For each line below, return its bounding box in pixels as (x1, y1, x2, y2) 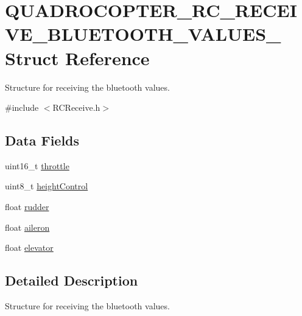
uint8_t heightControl (5, 180, 88, 192)
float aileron (5, 220, 50, 233)
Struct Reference (5, 45, 150, 70)
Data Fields (5, 131, 80, 150)
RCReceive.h (52, 101, 100, 114)
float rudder (5, 200, 49, 213)
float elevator (5, 241, 54, 254)
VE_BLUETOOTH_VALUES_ (5, 21, 281, 46)
